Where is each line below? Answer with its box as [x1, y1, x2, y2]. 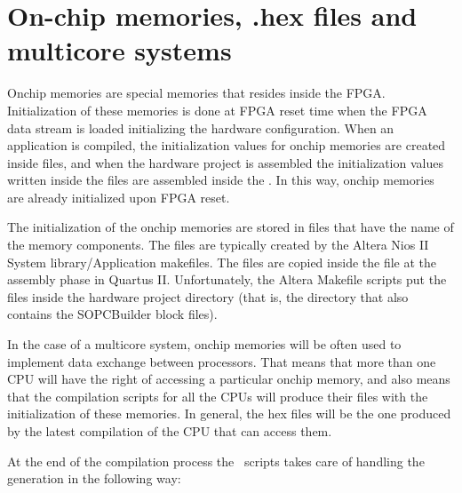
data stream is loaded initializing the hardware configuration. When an [7, 118, 394, 137]
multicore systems [7, 32, 232, 68]
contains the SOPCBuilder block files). [7, 305, 218, 323]
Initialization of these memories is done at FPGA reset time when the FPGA [7, 100, 427, 119]
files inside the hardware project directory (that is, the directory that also [7, 287, 409, 306]
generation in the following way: [7, 469, 181, 488]
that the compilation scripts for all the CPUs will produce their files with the [7, 386, 428, 405]
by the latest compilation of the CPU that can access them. [7, 422, 332, 440]
